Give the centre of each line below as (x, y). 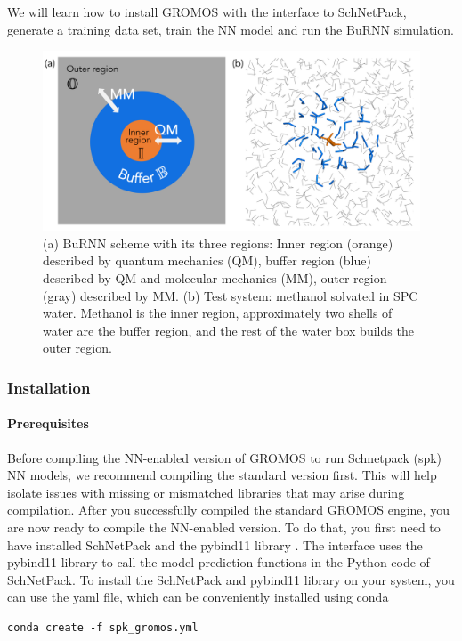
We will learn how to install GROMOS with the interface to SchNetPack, (207, 12)
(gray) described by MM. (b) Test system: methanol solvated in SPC (231, 295)
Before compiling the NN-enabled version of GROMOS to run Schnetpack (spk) (225, 457)
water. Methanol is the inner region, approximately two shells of (218, 313)
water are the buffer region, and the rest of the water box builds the (228, 330)
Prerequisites (48, 423)
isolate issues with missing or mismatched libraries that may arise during (206, 492)
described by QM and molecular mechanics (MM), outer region (215, 278)
